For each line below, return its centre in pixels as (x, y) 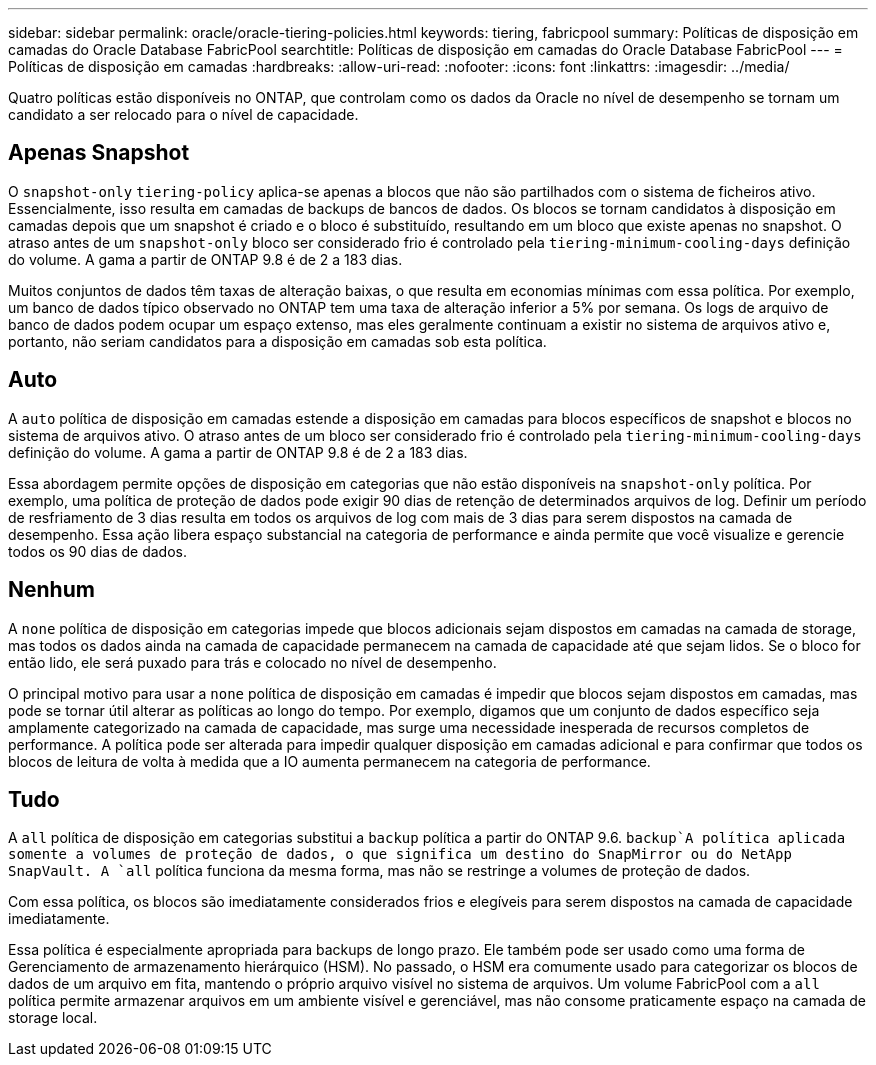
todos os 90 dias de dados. (97, 551)
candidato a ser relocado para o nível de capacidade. (183, 114)
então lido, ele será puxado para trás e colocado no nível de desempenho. (252, 662)
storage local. (53, 1018)
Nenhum (51, 590)
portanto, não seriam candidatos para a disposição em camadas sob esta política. (277, 341)
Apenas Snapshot (99, 153)
